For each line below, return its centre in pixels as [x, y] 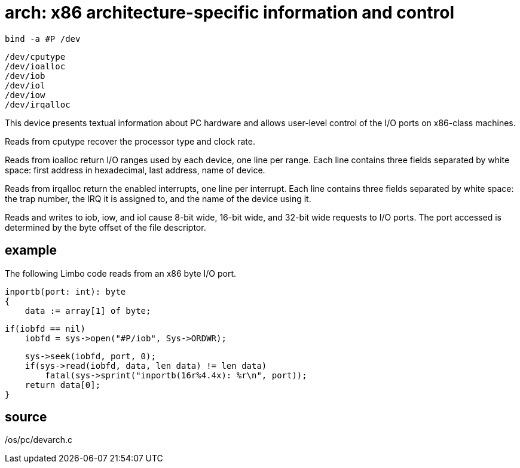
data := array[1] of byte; [88, 311]
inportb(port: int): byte [65, 291]
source [26, 417]
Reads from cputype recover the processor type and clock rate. [130, 141]
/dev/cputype [35, 56]
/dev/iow [25, 95]
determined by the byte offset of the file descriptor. [105, 227]
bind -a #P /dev [43, 39]
